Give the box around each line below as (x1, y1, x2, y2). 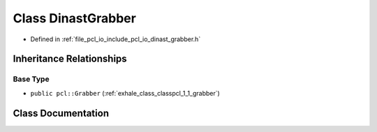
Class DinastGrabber (13, 10, 136, 26)
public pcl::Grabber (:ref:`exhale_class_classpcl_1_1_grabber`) (30, 89, 220, 97)
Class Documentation (13, 107, 110, 119)
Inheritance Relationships (13, 53, 127, 65)
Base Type (13, 74, 50, 84)
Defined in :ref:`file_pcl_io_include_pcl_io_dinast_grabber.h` (30, 35, 201, 43)
